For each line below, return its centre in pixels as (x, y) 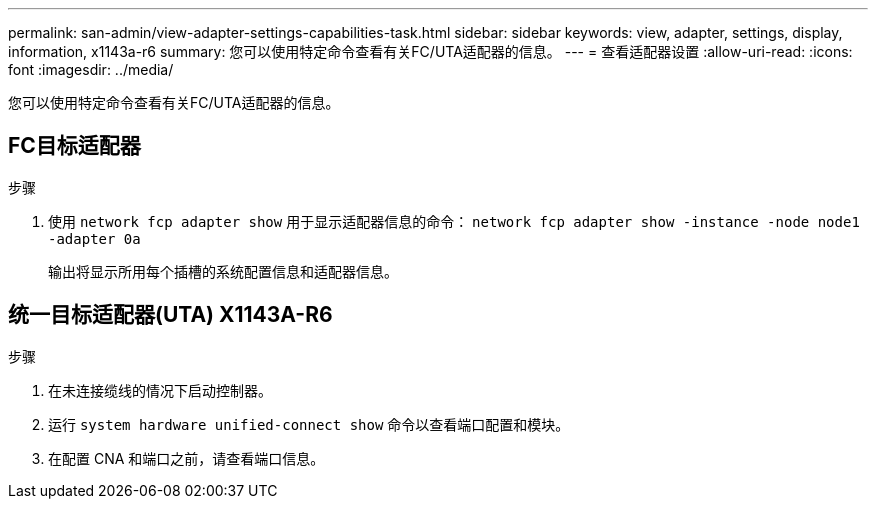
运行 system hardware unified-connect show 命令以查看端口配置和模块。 (309, 424)
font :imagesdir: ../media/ (91, 69)
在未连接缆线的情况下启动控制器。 (160, 390)
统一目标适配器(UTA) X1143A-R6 (170, 315)
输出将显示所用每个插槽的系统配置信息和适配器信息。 (223, 271)
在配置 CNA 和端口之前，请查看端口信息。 (186, 458)
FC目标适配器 (74, 146)
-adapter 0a (94, 238)
